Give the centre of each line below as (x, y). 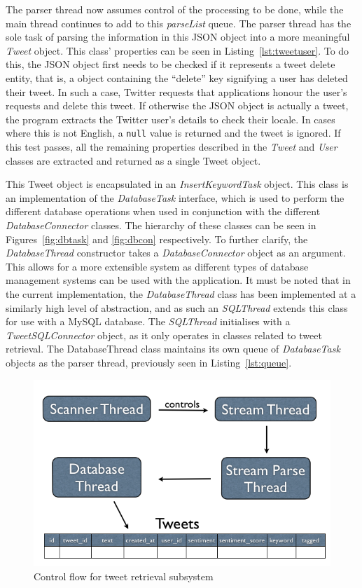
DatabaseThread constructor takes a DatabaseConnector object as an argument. (176, 253)
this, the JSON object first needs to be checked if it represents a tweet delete (170, 64)
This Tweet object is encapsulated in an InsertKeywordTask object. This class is (177, 184)
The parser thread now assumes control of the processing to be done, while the (175, 9)
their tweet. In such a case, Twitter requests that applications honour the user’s (176, 91)
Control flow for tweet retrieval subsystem (124, 576)
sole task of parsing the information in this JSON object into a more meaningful (178, 37)
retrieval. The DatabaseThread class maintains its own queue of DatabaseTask (173, 349)
